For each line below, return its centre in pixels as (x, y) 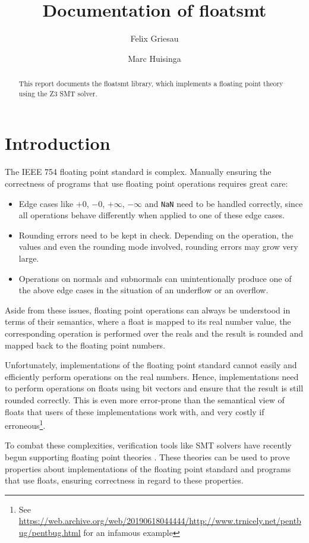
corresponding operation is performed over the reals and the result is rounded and (154, 333)
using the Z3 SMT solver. (58, 93)
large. (29, 258)
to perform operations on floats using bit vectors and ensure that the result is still (154, 388)
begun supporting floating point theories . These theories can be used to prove (147, 456)
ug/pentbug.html (50, 532)
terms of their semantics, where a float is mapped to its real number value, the (148, 321)
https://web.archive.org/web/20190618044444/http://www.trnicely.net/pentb (160, 521)
